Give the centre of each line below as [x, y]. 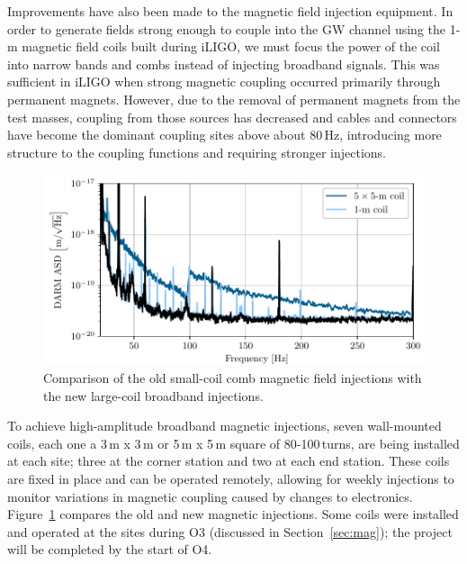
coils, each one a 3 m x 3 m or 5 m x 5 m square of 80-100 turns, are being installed [233, 443]
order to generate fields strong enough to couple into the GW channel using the [227, 28]
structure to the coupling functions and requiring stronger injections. [197, 152]
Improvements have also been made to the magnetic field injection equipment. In [230, 11]
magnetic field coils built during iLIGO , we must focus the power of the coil [231, 46]
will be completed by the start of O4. [110, 549]
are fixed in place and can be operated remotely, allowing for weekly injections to [231, 478]
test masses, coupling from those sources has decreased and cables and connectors [232, 117]
